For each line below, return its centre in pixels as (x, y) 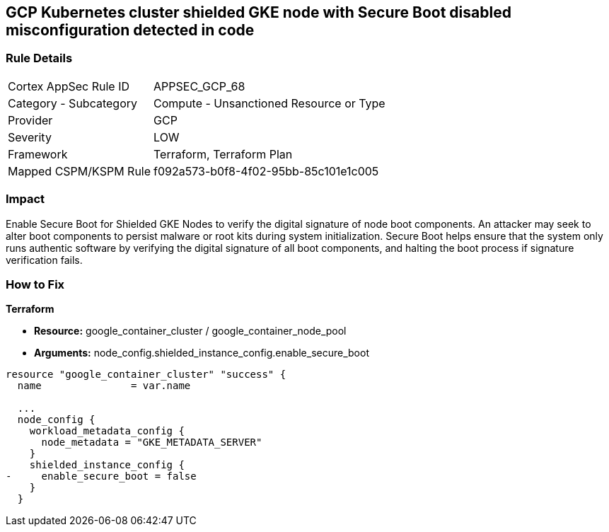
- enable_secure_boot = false (101, 476)
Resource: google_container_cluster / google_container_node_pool (190, 331)
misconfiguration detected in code (130, 30)
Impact (25, 199)
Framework (38, 154)
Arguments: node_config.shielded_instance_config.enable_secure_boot (202, 353)
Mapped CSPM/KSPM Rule (80, 171)
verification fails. (44, 260)
